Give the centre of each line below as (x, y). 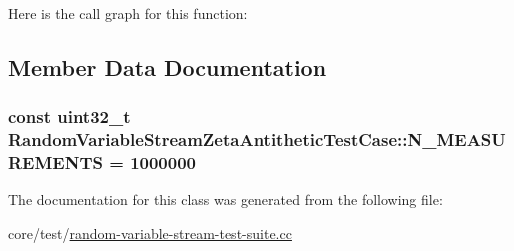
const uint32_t (69, 116)
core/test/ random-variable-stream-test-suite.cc (150, 233)
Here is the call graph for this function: (128, 13)
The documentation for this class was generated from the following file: (225, 199)
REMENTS (55, 162)
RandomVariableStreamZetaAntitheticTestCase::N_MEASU (257, 139)
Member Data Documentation (167, 66)
